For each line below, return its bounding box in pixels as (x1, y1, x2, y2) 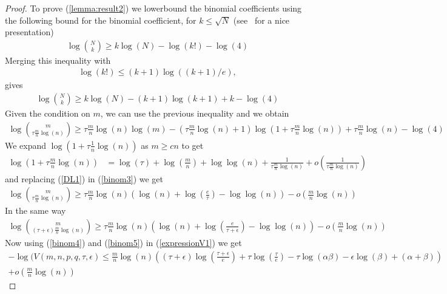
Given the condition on (5, 107, 90, 120)
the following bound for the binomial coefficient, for (5, 13, 197, 26)
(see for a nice (233, 13, 290, 26)
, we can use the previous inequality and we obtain (100, 107, 289, 120)
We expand (5, 138, 47, 151)
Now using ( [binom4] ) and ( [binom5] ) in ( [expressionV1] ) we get (5, 236, 242, 248)
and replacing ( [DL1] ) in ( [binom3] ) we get (5, 172, 164, 185)
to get (181, 138, 204, 151)
